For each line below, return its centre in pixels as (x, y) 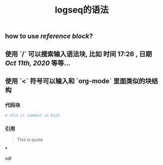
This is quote (30, 140)
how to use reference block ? (49, 36)
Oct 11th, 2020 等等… (38, 63)
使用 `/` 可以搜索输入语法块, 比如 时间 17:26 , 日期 (79, 54)
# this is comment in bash (32, 115)
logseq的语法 (82, 10)
